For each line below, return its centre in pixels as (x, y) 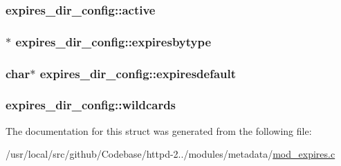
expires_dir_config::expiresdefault (138, 73)
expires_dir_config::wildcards (91, 105)
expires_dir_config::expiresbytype (113, 41)
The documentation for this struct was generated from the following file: (159, 130)
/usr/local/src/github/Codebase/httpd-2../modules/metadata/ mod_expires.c (170, 154)
